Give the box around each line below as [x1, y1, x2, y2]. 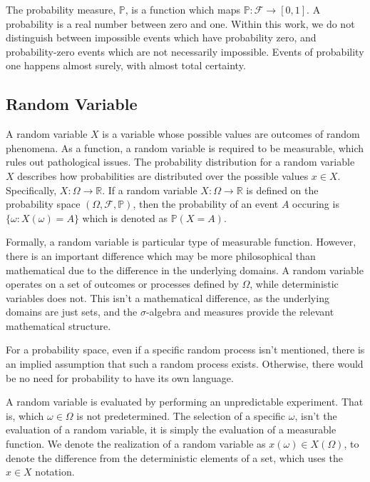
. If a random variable [102, 182, 197, 197]
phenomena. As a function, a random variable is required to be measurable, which [6, 140, 364, 155]
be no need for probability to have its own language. [6, 370, 234, 385]
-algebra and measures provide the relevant [145, 304, 334, 319]
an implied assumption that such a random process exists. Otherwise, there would [6, 356, 364, 371]
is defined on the [246, 182, 319, 197]
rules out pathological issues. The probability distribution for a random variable [6, 154, 355, 169]
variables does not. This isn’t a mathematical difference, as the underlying [6, 290, 329, 305]
